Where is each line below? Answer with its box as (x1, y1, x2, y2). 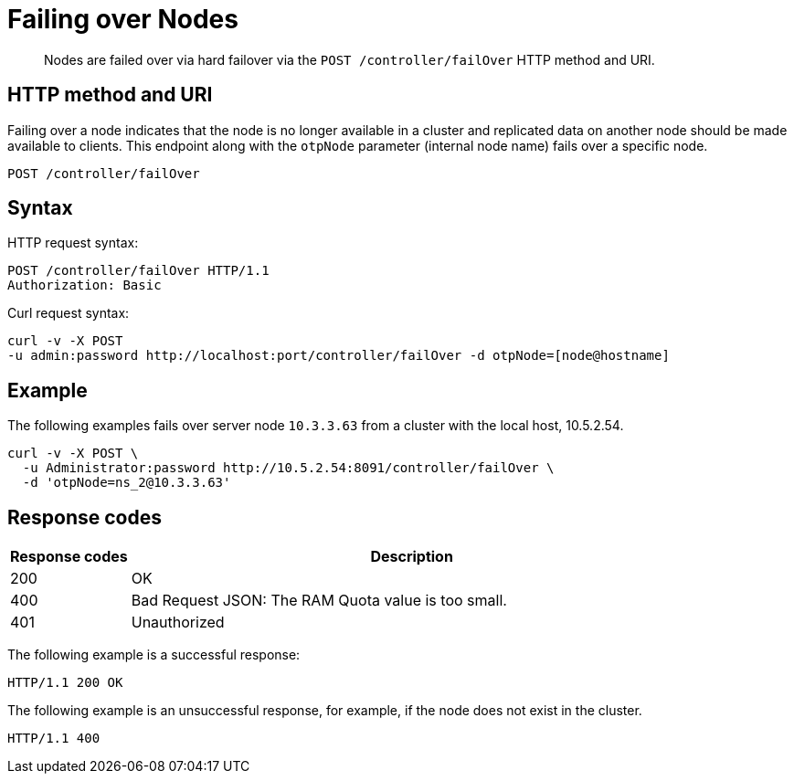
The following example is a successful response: (7, 647, 301, 663)
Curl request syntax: (7, 305, 130, 322)
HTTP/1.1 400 (7, 731, 101, 746)
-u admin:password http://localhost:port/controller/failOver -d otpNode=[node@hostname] (7, 348, 670, 364)
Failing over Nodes (7, 4, 238, 35)
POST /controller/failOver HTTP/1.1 (7, 263, 270, 279)
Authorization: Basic (7, 278, 162, 293)
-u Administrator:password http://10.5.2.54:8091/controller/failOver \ (22, 460, 555, 476)
